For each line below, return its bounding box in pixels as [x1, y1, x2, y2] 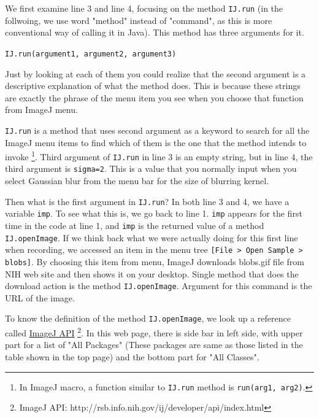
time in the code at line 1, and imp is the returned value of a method [5, 219, 264, 231]
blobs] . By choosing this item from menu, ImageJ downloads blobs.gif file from [5, 255, 304, 268]
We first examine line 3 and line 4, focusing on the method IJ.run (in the [5, 2, 283, 14]
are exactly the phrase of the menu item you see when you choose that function [5, 91, 304, 104]
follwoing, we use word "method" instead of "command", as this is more [5, 14, 272, 26]
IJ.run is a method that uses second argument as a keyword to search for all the [5, 123, 310, 136]
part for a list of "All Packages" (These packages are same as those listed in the [5, 338, 303, 351]
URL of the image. [5, 291, 75, 304]
